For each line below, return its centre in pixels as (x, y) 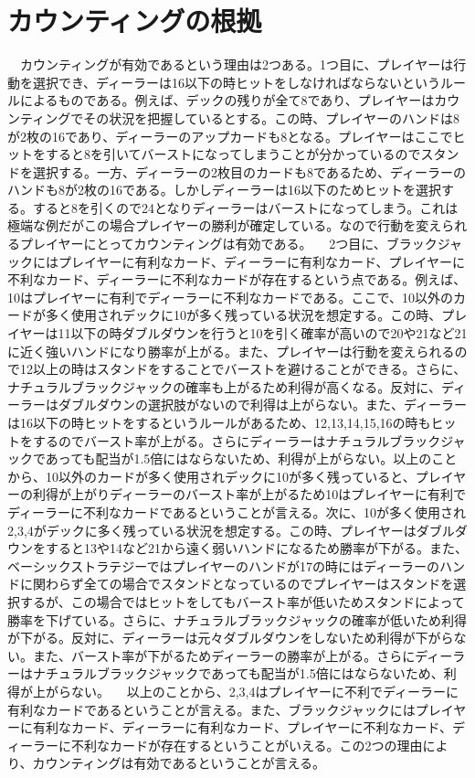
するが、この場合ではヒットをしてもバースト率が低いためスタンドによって (242, 601)
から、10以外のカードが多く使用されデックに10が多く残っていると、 (211, 476)
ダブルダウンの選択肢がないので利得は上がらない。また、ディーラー (263, 405)
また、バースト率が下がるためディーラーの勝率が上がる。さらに (224, 655)
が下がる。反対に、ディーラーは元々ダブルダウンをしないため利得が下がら (231, 638)
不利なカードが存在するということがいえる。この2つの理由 (247, 745)
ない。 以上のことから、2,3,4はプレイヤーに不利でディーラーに (265, 691)
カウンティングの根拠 (135, 21)
